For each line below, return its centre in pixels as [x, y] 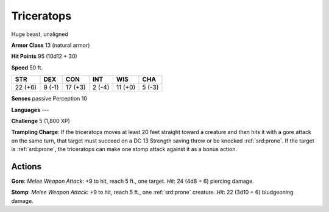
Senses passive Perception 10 [49, 99]
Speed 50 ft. [27, 68]
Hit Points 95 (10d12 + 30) [44, 56]
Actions [27, 167]
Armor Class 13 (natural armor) [51, 45]
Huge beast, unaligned [40, 34]
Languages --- [30, 110]
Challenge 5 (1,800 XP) [41, 121]
